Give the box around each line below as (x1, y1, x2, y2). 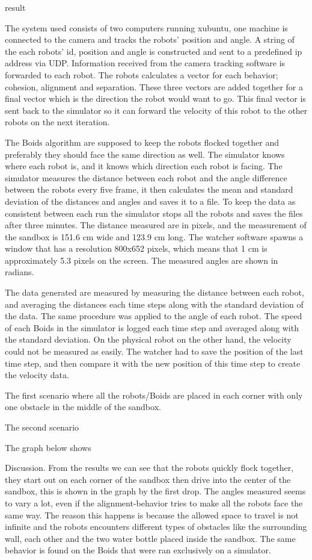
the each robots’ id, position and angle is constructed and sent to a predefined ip (5, 45, 302, 57)
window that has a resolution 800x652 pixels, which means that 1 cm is (5, 242, 268, 255)
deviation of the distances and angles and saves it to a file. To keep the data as (5, 194, 296, 207)
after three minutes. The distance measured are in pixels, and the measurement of (5, 219, 307, 231)
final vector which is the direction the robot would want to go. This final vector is (5, 92, 306, 105)
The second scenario (5, 421, 79, 433)
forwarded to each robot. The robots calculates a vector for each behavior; (5, 68, 278, 81)
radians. (5, 266, 34, 278)
